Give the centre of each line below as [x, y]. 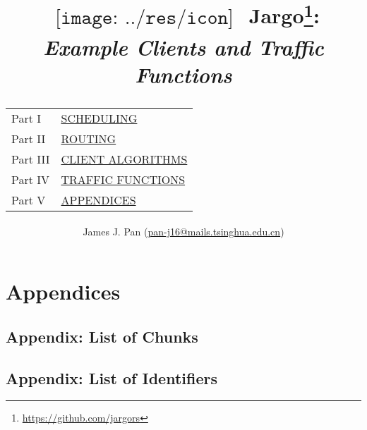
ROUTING [89, 138]
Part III [31, 159]
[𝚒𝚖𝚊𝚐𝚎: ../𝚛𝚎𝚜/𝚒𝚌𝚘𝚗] [144, 17]
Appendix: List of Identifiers [112, 377]
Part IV [31, 179]
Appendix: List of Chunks [102, 336]
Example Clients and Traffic [183, 47]
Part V [29, 199]
